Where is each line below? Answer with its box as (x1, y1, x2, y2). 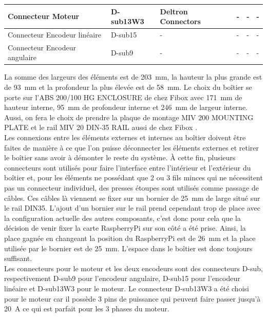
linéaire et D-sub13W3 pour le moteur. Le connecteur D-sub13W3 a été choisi (4, 283, 249, 293)
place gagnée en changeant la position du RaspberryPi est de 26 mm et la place (4, 232, 256, 243)
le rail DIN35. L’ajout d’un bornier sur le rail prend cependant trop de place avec (4, 202, 260, 213)
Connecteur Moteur (8, 11, 80, 22)
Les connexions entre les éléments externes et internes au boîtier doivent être (4, 132, 246, 143)
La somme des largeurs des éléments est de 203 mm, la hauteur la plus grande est (4, 71, 262, 82)
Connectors (160, 16, 201, 27)
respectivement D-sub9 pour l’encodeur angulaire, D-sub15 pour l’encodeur (4, 273, 240, 284)
